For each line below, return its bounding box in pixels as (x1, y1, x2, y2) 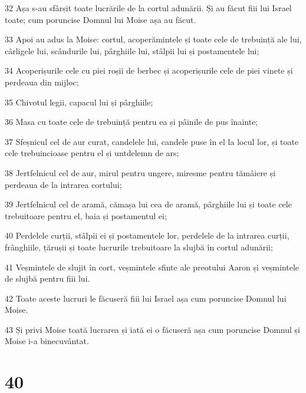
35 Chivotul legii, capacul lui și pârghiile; (5, 95, 153, 108)
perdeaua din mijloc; (5, 75, 79, 88)
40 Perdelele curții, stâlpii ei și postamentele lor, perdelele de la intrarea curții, (5, 229, 289, 242)
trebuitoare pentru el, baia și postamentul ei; (5, 209, 167, 222)
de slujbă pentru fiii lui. (5, 272, 90, 285)
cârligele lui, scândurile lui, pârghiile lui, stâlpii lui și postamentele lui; (5, 44, 259, 57)
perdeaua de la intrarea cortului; (5, 178, 122, 190)
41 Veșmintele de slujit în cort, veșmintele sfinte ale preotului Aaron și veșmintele (5, 260, 300, 273)
